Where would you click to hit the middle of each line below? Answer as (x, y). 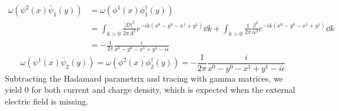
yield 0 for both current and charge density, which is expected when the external (150, 90)
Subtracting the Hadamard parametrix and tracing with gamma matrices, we (144, 78)
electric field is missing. (46, 101)
